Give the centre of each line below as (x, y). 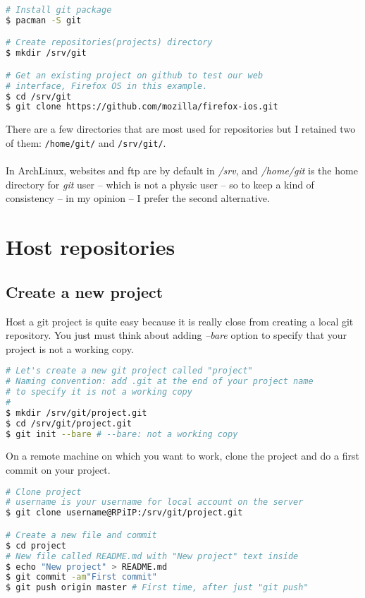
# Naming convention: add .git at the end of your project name (160, 382)
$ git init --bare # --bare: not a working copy (122, 434)
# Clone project (44, 492)
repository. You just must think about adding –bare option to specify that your (177, 335)
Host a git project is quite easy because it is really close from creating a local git (180, 321)
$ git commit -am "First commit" (81, 577)
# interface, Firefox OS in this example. (107, 86)
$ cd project (36, 545)
